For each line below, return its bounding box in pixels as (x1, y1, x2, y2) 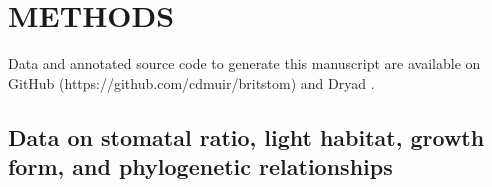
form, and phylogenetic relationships (8, 151, 393, 182)
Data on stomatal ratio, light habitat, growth (8, 121, 485, 152)
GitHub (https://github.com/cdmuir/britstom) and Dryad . (8, 72, 375, 93)
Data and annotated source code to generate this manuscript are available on (8, 53, 481, 74)
